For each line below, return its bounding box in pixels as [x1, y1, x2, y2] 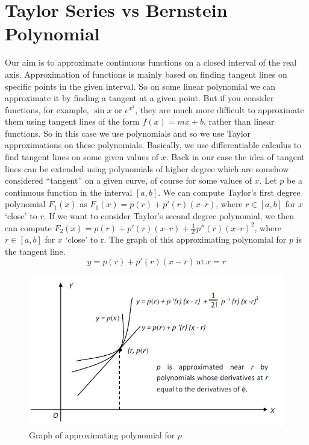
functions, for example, [5, 103, 89, 116]
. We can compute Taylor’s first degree [158, 185, 301, 198]
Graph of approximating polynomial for [29, 428, 175, 441]
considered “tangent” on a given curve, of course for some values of [5, 174, 252, 187]
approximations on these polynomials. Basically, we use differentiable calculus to [5, 138, 302, 151]
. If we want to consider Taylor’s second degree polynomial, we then [43, 210, 294, 222]
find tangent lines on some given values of [5, 151, 158, 163]
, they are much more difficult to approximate [135, 103, 304, 116]
